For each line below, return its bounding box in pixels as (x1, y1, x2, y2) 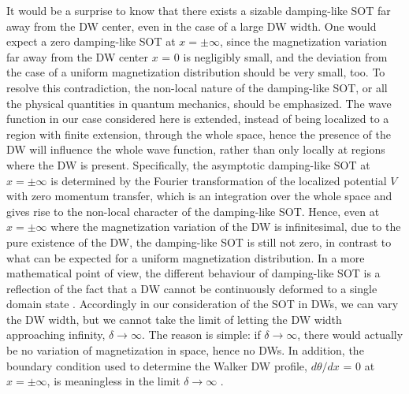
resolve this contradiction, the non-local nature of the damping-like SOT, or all (6, 79, 388, 95)
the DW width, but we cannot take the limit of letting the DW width (6, 310, 342, 327)
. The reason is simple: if (141, 326, 261, 343)
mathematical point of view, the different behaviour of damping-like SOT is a (6, 265, 381, 281)
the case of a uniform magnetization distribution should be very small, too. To (6, 64, 385, 80)
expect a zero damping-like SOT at (6, 33, 176, 50)
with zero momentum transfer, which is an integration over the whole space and (6, 188, 392, 204)
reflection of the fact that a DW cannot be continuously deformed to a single (6, 280, 377, 296)
